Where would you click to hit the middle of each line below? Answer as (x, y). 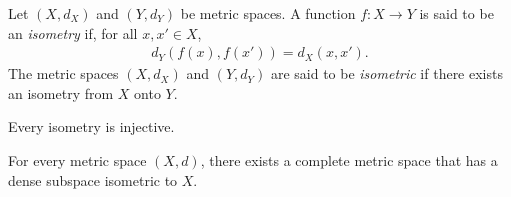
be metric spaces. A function (268, 13)
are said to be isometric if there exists (386, 73)
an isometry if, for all (73, 32)
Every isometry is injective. (91, 126)
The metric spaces (63, 73)
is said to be (456, 13)
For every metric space (77, 160)
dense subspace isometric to (93, 179)
